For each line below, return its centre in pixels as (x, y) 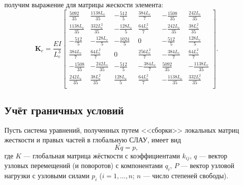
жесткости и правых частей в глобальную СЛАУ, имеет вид (93, 140)
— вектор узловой (207, 165)
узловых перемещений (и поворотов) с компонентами (84, 165)
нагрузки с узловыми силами (47, 175)
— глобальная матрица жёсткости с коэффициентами (102, 155)
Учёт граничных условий (64, 110)
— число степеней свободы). (186, 175)
